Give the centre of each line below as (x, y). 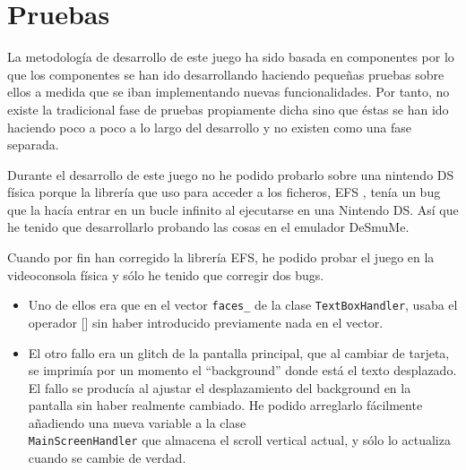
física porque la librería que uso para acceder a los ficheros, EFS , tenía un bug (224, 192)
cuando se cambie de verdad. (107, 458)
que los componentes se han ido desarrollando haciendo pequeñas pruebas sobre (226, 74)
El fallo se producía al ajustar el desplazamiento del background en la (220, 387)
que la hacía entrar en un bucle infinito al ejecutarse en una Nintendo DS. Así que (233, 209)
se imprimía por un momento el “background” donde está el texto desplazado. (242, 370)
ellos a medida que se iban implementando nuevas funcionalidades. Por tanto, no (229, 92)
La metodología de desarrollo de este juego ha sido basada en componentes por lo (231, 57)
